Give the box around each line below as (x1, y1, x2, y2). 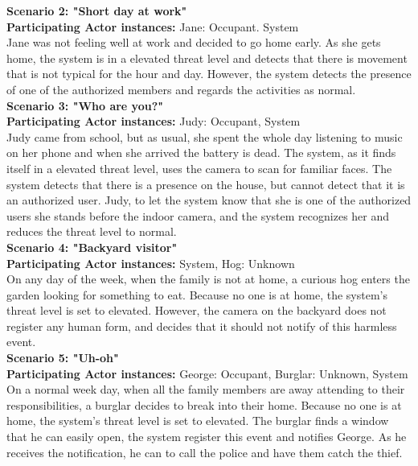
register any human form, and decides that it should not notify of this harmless (6, 317, 397, 334)
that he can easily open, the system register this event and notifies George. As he (6, 428, 407, 445)
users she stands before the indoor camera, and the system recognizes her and (6, 207, 390, 224)
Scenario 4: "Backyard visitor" (6, 238, 178, 255)
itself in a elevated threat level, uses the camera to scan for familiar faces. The (6, 159, 392, 176)
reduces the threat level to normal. (6, 223, 177, 240)
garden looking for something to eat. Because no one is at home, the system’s (6, 286, 387, 303)
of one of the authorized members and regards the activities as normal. (6, 80, 356, 97)
